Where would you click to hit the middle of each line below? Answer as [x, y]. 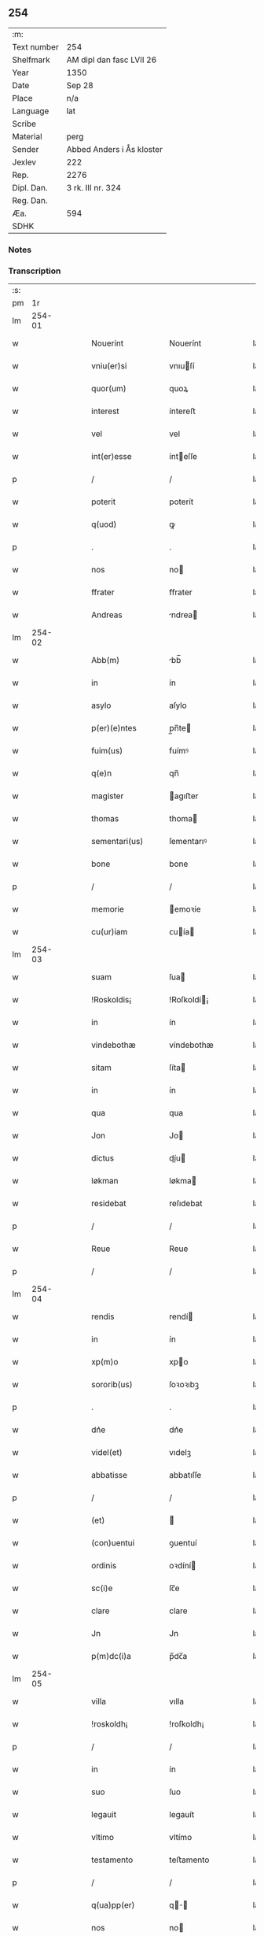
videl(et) [107, 1453]
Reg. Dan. [30, 200]
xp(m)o [105, 1362]
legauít [181, 1815]
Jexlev [24, 162]
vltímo [180, 1838]
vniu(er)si [109, 366]
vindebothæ [114, 1045]
